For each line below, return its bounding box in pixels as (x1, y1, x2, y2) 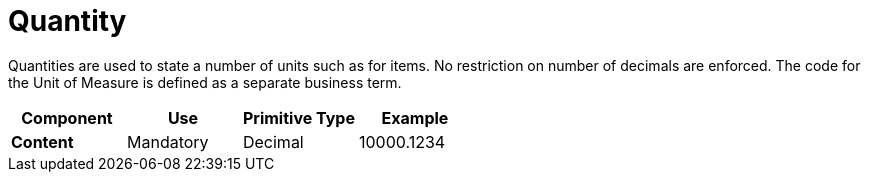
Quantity (8, 4, 127, 38)
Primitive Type (242, 107, 355, 128)
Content (11, 131, 74, 152)
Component (21, 107, 113, 128)
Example (381, 107, 449, 128)
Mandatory (126, 131, 209, 152)
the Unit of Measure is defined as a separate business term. (8, 73, 402, 91)
